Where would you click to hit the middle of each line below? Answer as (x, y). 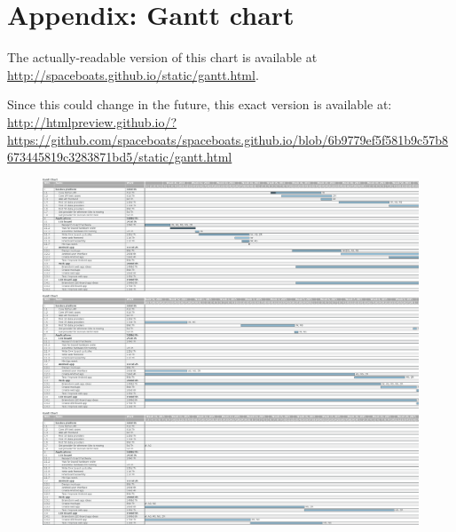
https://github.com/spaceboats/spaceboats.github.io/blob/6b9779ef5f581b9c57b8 (228, 139)
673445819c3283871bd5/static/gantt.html (120, 157)
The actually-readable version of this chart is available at (162, 57)
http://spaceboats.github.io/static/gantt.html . (133, 74)
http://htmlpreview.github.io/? (92, 121)
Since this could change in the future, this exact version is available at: (200, 104)
